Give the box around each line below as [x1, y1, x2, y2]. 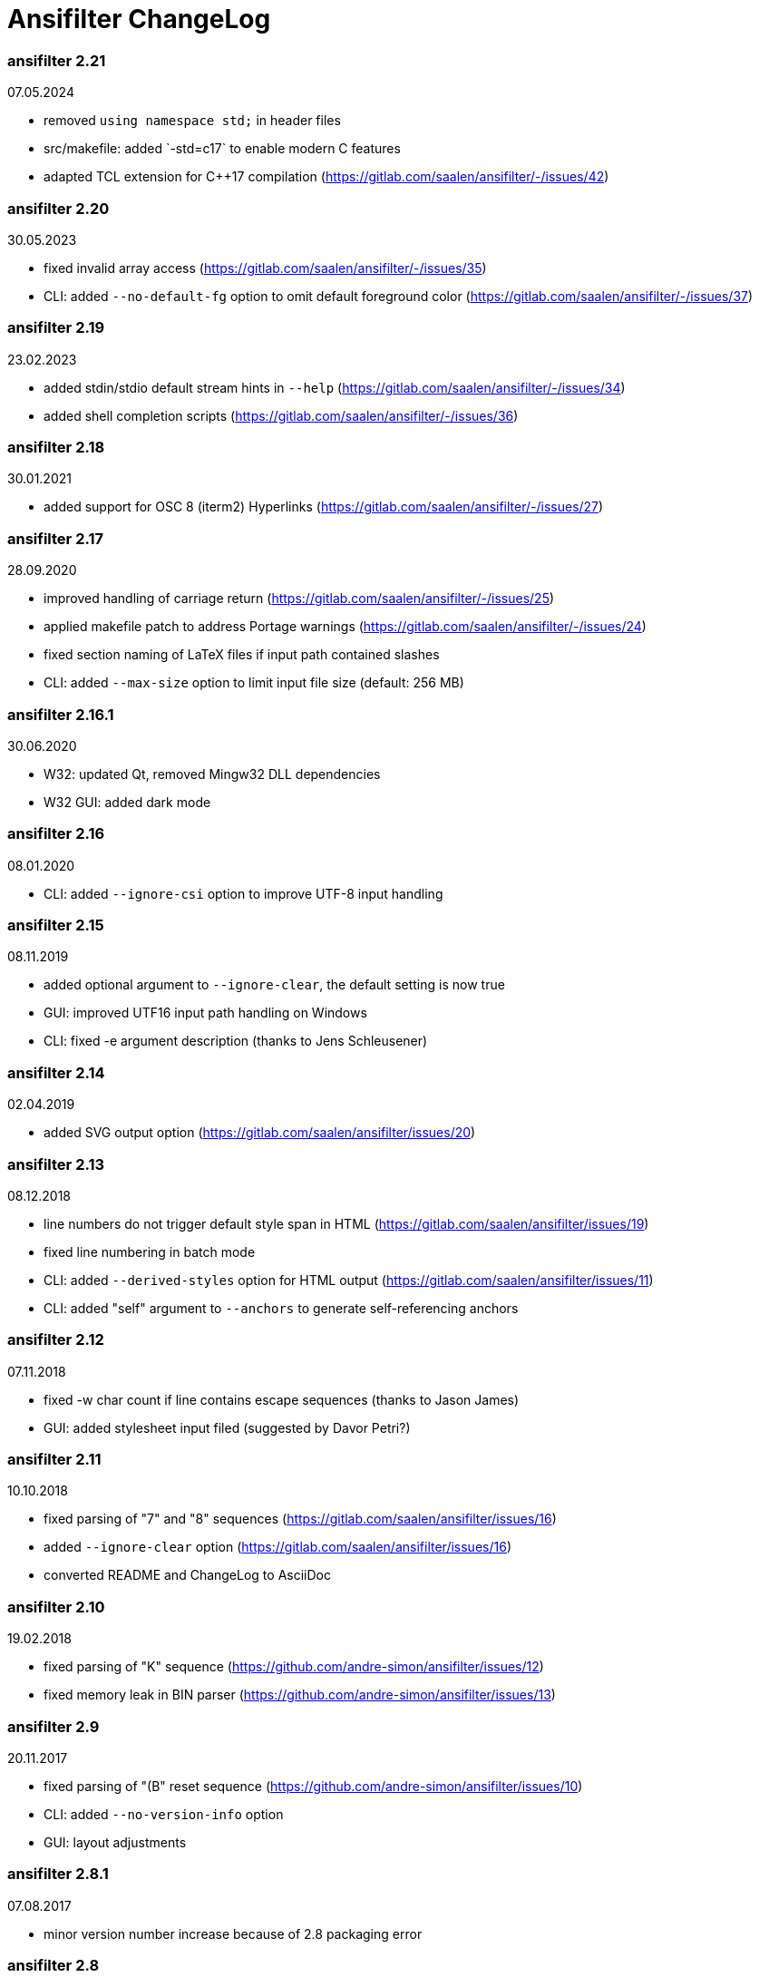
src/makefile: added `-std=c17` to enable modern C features [44, 141, 401, 157]
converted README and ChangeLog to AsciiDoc [44, 1567, 331, 1583]
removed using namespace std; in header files [44, 112, 341, 129]
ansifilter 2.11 [7, 1450, 102, 1468]
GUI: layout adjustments [44, 1834, 187, 1850]
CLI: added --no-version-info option [44, 1806, 284, 1822]
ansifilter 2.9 [7, 1717, 100, 1736]
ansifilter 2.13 [7, 1154, 105, 1174]
